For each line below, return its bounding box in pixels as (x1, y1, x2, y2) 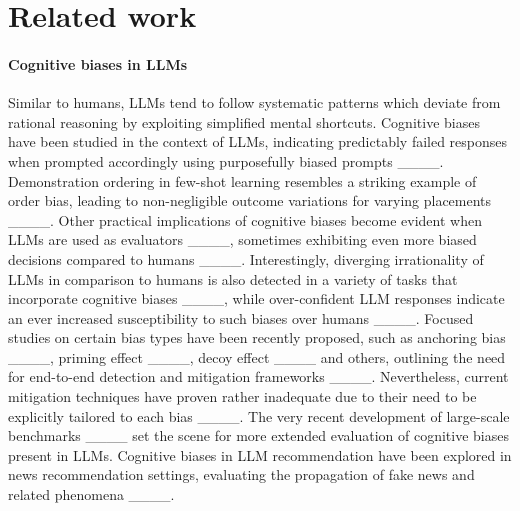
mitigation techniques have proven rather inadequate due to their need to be (8, 386, 477, 407)
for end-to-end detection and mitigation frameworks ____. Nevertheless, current (8, 366, 509, 387)
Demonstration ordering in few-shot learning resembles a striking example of (8, 170, 477, 191)
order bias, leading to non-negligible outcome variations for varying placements (8, 190, 492, 211)
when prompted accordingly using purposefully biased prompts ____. (8, 150, 444, 171)
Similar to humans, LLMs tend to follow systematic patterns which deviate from (8, 92, 501, 113)
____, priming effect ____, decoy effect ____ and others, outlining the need (8, 346, 506, 367)
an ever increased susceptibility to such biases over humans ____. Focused (8, 307, 474, 328)
